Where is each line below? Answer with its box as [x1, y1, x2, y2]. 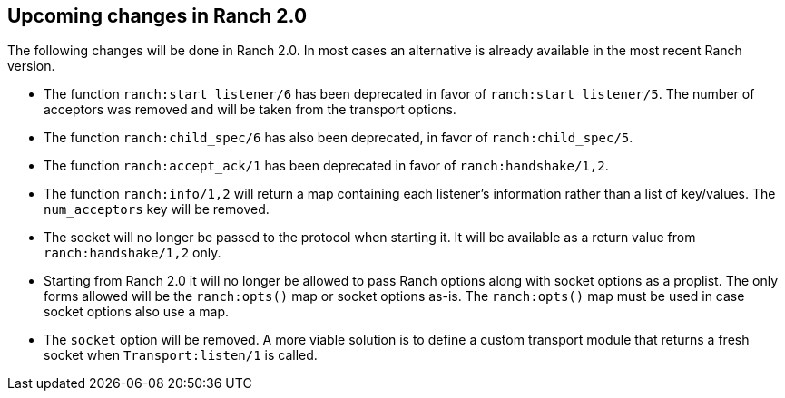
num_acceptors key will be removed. [44, 201, 270, 218]
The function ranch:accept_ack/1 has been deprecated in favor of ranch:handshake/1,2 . [44, 158, 609, 174]
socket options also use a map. [44, 304, 230, 320]
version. [7, 58, 55, 74]
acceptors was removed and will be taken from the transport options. [44, 102, 456, 118]
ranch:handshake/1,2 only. [44, 245, 221, 261]
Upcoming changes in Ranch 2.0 [7, 5, 308, 27]
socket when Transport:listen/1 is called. [44, 347, 318, 364]
